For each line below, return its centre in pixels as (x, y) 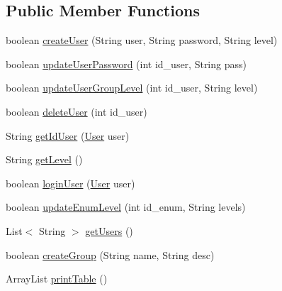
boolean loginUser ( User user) (70, 183)
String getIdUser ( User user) (68, 135)
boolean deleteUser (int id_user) (77, 111)
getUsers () (109, 230)
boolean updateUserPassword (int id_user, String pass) (126, 64)
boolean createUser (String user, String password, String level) (142, 40)
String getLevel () (44, 159)
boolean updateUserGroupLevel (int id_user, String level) (132, 88)
